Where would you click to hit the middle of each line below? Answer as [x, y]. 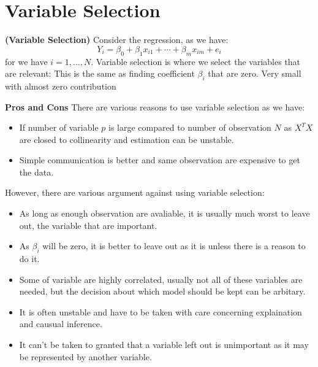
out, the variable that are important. [88, 225]
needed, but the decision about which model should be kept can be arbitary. [162, 291]
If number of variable [59, 127]
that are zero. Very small [255, 73]
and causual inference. [61, 324]
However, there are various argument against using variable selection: [135, 192]
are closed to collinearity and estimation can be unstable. [127, 139]
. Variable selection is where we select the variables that [196, 61]
